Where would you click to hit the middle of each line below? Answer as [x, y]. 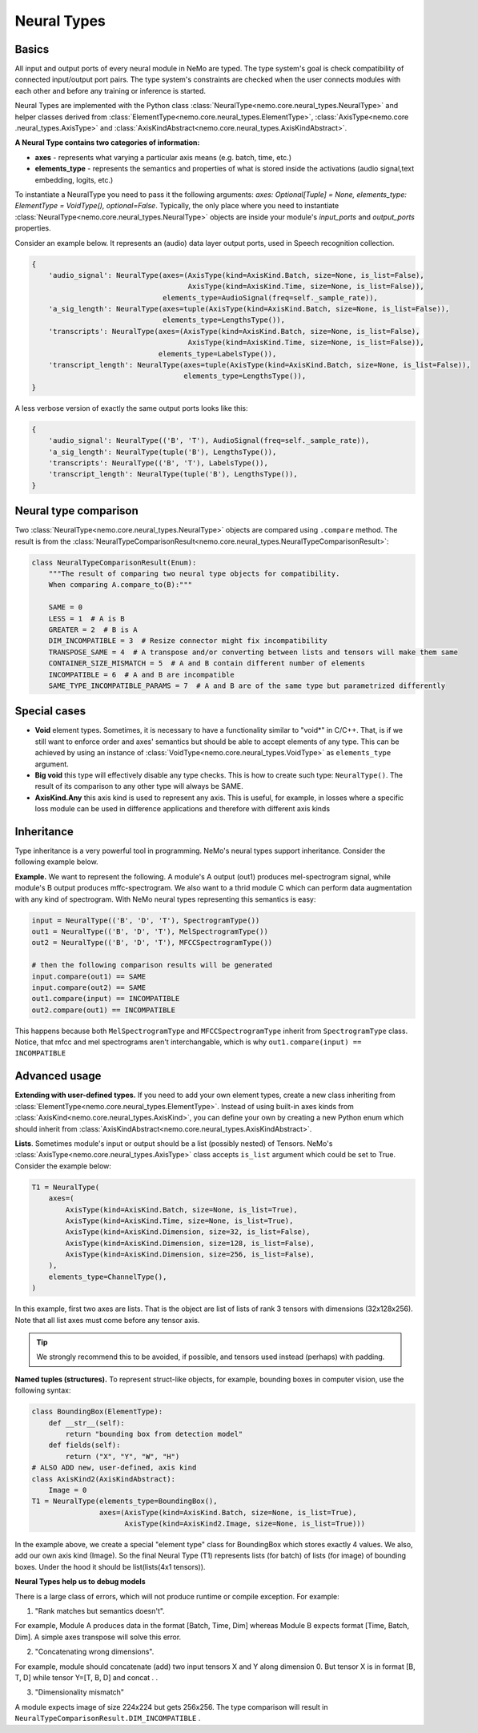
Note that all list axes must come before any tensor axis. [107, 1320]
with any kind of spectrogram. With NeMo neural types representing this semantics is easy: [165, 899]
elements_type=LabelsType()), [217, 354]
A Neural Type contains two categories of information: [107, 143]
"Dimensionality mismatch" [79, 1692]
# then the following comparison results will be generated [152, 965]
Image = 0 [68, 1490]
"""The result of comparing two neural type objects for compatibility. [194, 574]
